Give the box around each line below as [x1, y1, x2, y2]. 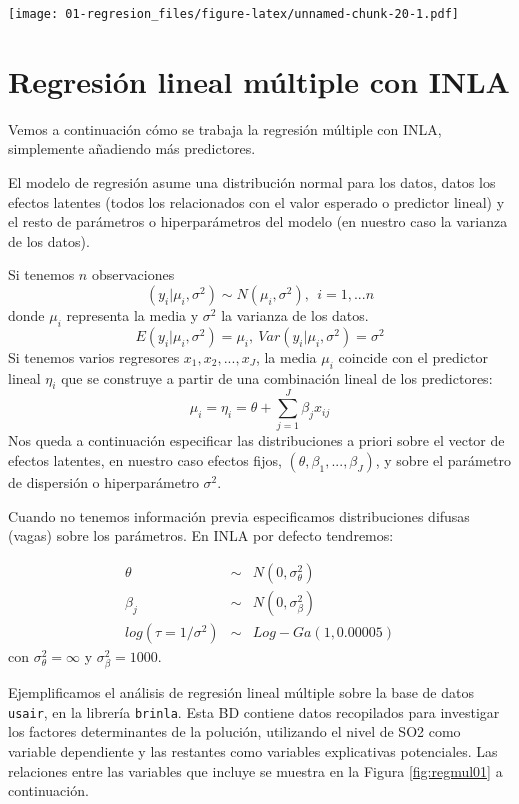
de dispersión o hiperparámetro [8, 472, 199, 493]
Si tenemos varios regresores [8, 346, 180, 367]
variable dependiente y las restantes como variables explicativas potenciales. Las [8, 740, 498, 761]
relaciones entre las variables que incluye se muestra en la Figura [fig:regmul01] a [8, 760, 503, 781]
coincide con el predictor [338, 346, 488, 367]
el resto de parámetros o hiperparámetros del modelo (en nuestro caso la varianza [8, 211, 508, 232]
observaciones [91, 264, 175, 285]
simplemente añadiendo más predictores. [8, 138, 256, 159]
